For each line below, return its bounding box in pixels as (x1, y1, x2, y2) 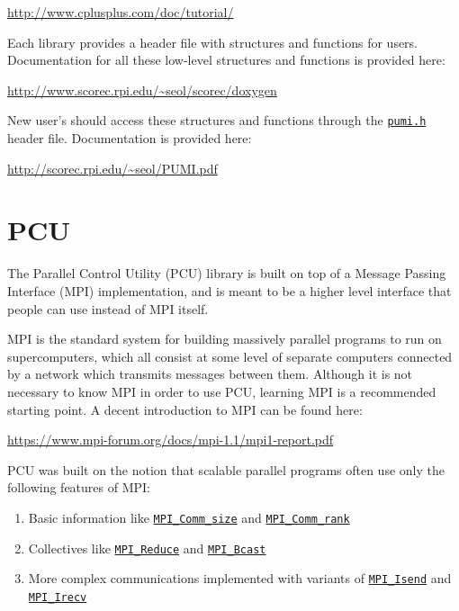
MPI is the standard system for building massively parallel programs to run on (7, 329, 442, 348)
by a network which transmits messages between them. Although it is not (7, 364, 413, 383)
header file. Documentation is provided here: (7, 129, 252, 148)
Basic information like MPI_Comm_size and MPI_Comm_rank (28, 508, 350, 526)
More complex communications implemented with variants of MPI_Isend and (28, 569, 452, 588)
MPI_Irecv (28, 590, 87, 604)
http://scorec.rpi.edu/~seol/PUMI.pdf (7, 158, 218, 177)
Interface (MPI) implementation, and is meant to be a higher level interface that (7, 281, 452, 300)
